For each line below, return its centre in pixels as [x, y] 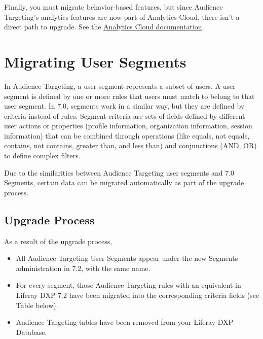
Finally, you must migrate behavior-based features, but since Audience [114, 7]
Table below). [37, 305]
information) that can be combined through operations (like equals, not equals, [127, 135]
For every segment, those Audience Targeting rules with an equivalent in [128, 285]
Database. [31, 332]
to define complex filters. [42, 156]
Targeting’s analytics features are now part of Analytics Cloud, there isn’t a [122, 16]
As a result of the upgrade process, [58, 241]
